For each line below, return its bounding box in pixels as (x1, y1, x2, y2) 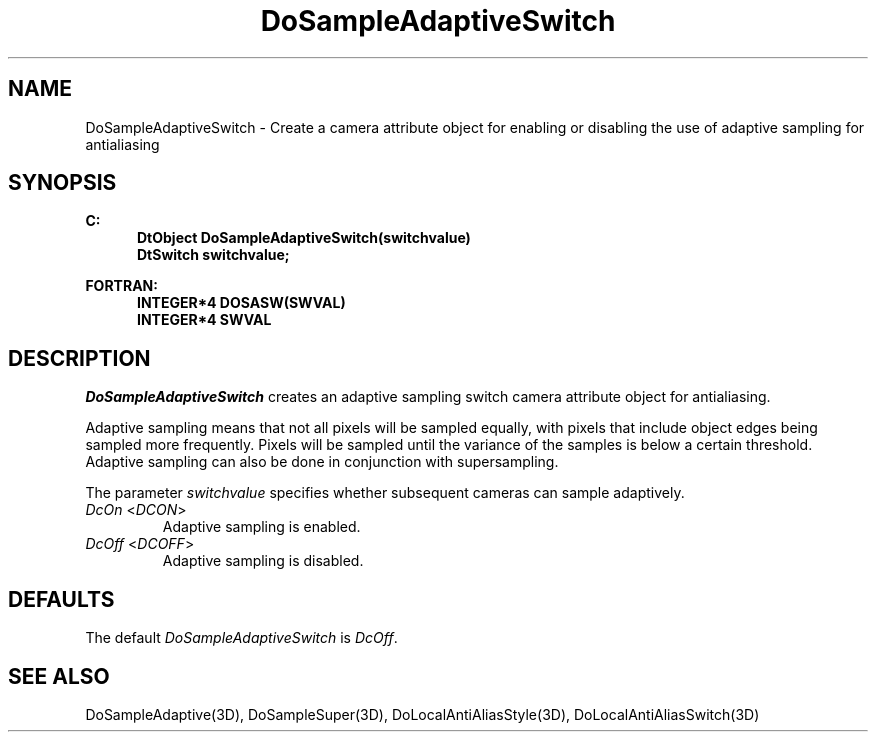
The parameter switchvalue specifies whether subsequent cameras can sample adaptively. (85, 484, 685, 502)
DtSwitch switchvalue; (137, 246, 290, 264)
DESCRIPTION (8, 345, 151, 371)
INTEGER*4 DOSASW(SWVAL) (137, 294, 346, 312)
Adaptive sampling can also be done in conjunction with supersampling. (85, 453, 559, 471)
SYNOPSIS (8, 170, 117, 196)
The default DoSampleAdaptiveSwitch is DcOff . (85, 629, 398, 647)
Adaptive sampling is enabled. (162, 518, 361, 536)
